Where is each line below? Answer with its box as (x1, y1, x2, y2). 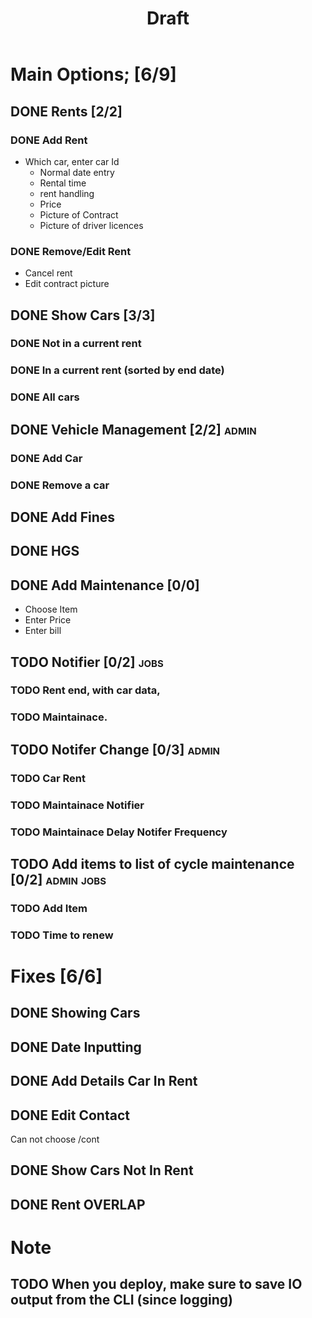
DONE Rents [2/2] (10, 103, 123, 120)
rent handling (39, 187, 95, 199)
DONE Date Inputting (10, 1038, 142, 1056)
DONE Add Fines (10, 508, 116, 526)
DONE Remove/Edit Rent (10, 244, 132, 258)
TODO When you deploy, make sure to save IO (10, 1276, 303, 1293)
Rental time (39, 177, 87, 189)
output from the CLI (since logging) (10, 1292, 233, 1309)
